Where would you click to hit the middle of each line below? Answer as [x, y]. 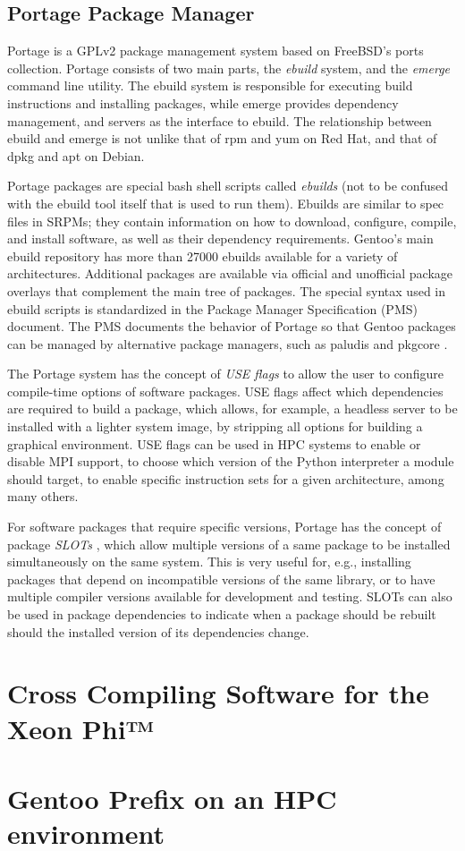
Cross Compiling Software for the [218, 693]
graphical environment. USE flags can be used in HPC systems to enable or [214, 443]
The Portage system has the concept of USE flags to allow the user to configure [225, 374]
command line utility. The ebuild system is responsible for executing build [210, 85]
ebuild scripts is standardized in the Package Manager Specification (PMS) [212, 308]
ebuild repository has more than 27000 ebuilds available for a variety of [203, 255]
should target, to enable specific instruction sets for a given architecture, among [226, 478]
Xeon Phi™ [81, 728]
